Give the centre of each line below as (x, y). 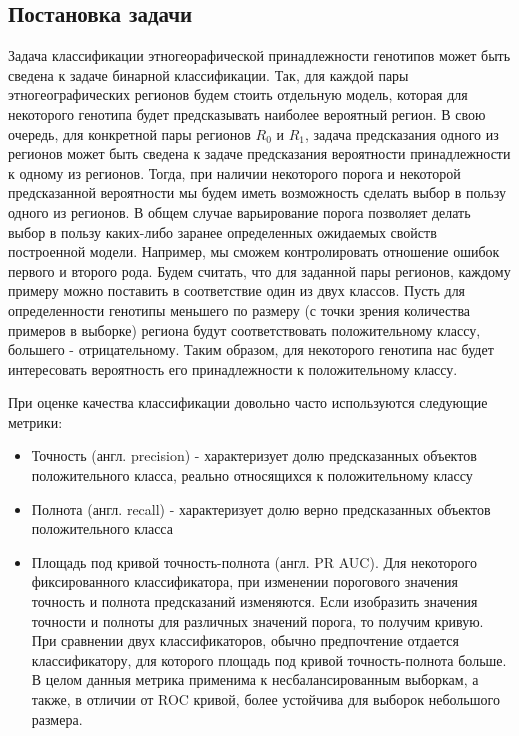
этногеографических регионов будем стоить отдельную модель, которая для (238, 94)
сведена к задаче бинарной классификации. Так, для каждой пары (208, 74)
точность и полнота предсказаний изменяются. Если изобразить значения (254, 601)
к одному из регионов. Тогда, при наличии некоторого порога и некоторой (234, 172)
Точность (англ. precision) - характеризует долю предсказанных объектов (254, 455)
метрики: (35, 421)
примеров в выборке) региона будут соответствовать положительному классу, (244, 329)
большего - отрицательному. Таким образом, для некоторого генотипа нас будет (251, 349)
